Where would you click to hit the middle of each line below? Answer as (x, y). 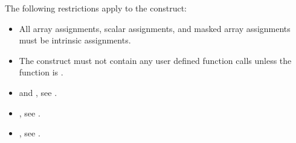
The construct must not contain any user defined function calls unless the (155, 60)
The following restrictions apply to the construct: (96, 8)
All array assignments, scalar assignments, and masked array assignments (155, 28)
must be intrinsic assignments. (75, 40)
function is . (41, 72)
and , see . (38, 92)
